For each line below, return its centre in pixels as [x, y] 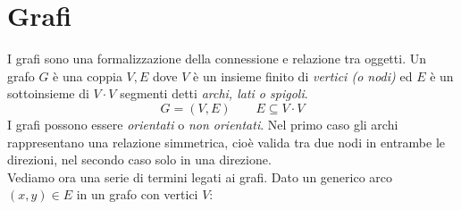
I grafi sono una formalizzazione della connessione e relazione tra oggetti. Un [217, 59]
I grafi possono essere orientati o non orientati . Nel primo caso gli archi [203, 124]
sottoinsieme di [48, 93]
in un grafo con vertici [137, 194]
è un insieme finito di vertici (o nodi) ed [303, 76]
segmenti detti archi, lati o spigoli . [214, 93]
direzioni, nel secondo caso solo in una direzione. [139, 160]
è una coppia [88, 76]
